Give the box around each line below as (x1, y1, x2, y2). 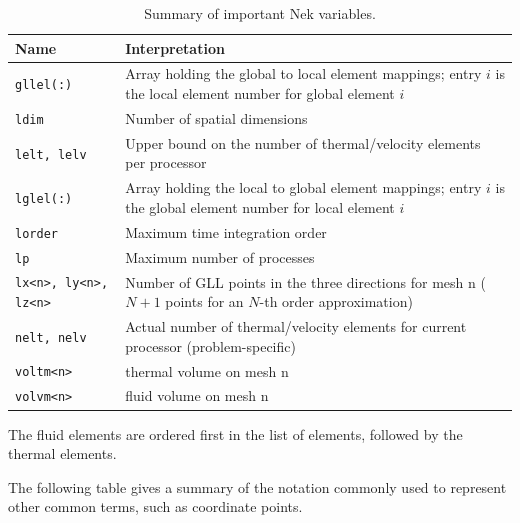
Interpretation (125, 37, 225, 58)
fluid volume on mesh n (125, 385, 269, 406)
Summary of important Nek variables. (144, 3, 376, 23)
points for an (165, 291, 244, 312)
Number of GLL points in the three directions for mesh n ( (125, 271, 486, 292)
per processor (125, 152, 207, 173)
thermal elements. (8, 443, 117, 464)
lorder (15, 226, 58, 241)
